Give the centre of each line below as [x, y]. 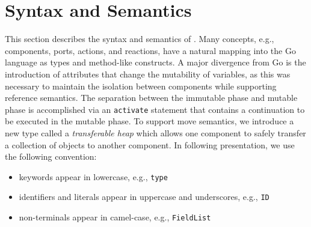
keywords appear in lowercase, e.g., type [93, 176]
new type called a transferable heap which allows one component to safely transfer [155, 132]
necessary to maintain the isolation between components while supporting [141, 86]
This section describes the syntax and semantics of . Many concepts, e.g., [140, 39]
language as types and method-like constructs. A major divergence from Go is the [155, 62]
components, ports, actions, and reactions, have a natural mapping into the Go [150, 50]
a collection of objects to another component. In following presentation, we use [150, 144]
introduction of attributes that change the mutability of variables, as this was [148, 74]
